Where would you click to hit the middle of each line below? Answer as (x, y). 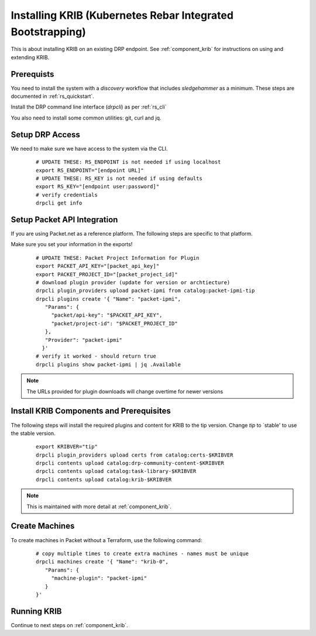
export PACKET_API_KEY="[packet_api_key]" (98, 266)
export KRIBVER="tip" (67, 447)
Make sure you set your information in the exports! (72, 244)
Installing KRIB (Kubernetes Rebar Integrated (122, 15)
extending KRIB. (30, 57)
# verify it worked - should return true (96, 356)
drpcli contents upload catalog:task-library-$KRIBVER (116, 471)
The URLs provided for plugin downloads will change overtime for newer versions (125, 391)
